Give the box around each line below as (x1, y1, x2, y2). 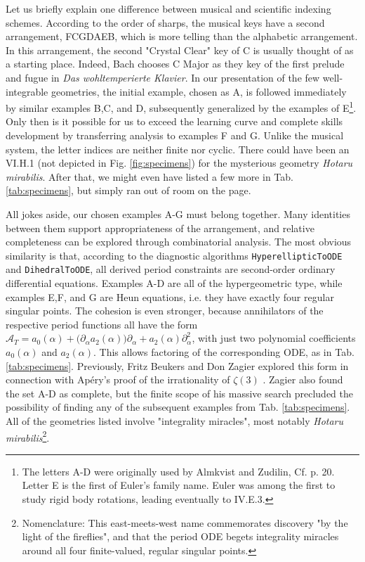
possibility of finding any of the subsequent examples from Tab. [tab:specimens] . (6, 400, 350, 414)
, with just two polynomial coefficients (192, 331, 356, 345)
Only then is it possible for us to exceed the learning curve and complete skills (6, 114, 343, 129)
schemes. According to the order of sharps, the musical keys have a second (6, 15, 325, 30)
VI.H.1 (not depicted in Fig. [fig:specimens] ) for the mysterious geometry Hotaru (6, 155, 353, 170)
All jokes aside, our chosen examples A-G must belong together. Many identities (6, 206, 350, 221)
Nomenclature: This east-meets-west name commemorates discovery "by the (22, 515, 348, 530)
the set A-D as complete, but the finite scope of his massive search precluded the (6, 385, 354, 400)
